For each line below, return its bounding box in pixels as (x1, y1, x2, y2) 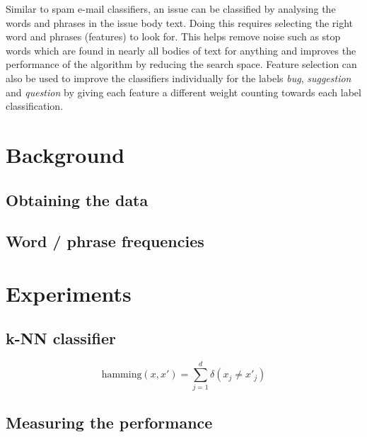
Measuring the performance (6, 411, 213, 433)
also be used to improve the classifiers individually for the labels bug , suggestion (6, 70, 351, 85)
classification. (6, 98, 64, 113)
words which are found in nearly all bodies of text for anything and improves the (6, 42, 356, 57)
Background (6, 140, 125, 169)
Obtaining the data (6, 188, 148, 210)
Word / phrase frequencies (6, 230, 204, 252)
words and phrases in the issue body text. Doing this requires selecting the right (6, 15, 354, 30)
